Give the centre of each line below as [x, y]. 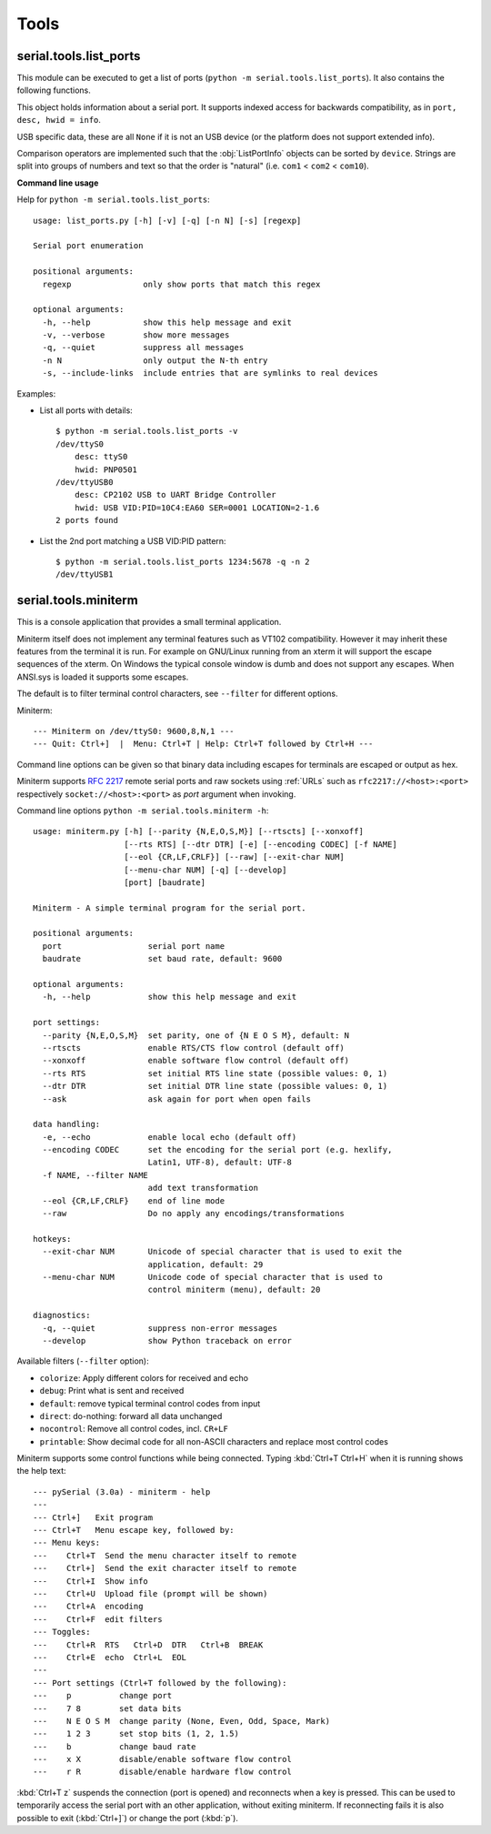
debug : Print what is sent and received [112, 1391]
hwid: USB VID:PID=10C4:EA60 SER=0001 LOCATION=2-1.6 [197, 508]
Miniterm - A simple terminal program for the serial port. [170, 908]
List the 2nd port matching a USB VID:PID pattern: [133, 540]
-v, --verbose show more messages [136, 335]
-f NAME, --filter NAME [95, 1175]
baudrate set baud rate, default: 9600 [162, 959]
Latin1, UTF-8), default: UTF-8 [220, 1163]
